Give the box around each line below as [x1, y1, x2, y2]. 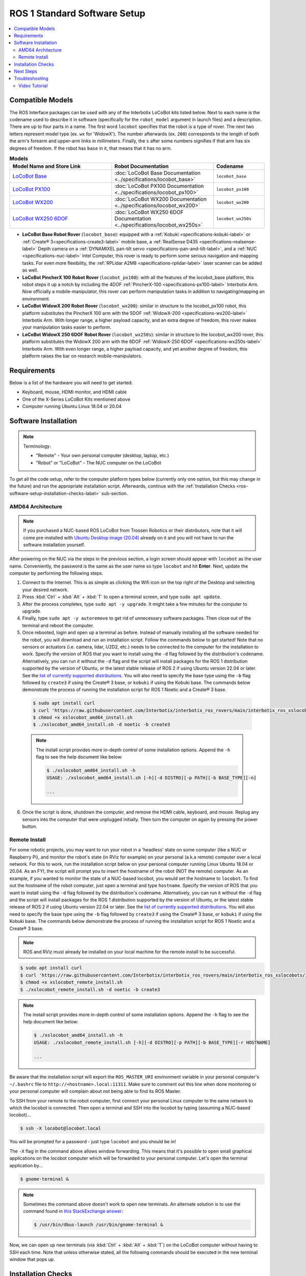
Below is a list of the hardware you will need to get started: [9, 379, 133, 385]
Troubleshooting [14, 76, 48, 82]
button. [22, 823, 38, 829]
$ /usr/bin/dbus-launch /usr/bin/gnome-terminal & [34, 1222, 163, 1228]
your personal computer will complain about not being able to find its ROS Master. [9, 1088, 182, 1094]
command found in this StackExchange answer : [23, 1208, 123, 1214]
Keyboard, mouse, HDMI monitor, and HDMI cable [22, 389, 127, 395]
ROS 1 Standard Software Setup [9, 8, 145, 19]
